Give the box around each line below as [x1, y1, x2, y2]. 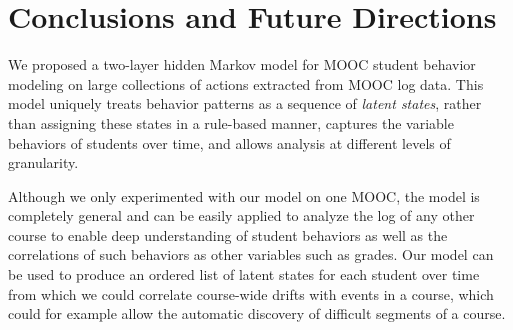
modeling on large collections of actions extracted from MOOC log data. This [8, 73, 484, 94]
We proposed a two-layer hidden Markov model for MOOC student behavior [8, 54, 476, 75]
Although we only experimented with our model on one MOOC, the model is [8, 185, 480, 206]
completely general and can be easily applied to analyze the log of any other [8, 205, 475, 226]
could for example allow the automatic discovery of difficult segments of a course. [8, 303, 506, 324]
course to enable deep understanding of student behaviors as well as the [8, 224, 448, 245]
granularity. [8, 152, 79, 173]
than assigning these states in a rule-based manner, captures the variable [8, 112, 454, 133]
